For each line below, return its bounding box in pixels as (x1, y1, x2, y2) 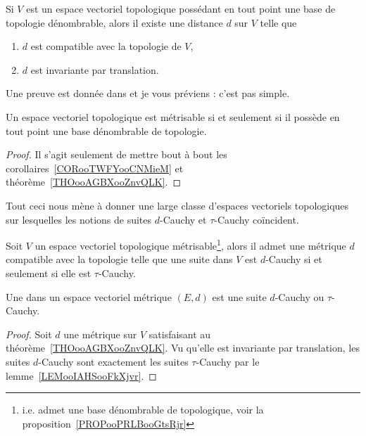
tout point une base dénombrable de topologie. (6, 123, 207, 138)
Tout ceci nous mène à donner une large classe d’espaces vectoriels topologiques (6, 198, 349, 212)
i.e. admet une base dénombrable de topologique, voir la (22, 402, 264, 417)
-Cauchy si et (265, 252, 322, 267)
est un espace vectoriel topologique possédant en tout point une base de (26, 1, 336, 15)
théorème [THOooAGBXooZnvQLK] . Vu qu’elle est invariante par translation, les (6, 340, 360, 355)
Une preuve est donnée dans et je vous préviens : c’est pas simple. (6, 86, 290, 101)
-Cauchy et (160, 212, 207, 226)
